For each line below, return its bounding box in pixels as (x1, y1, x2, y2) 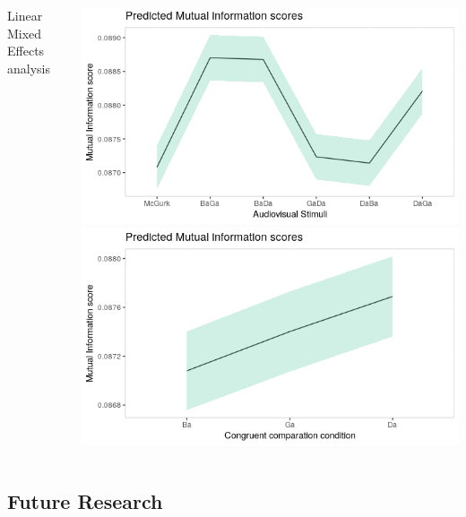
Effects (7, 41, 45, 60)
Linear (7, 6, 43, 24)
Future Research (7, 487, 163, 515)
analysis (7, 58, 50, 77)
